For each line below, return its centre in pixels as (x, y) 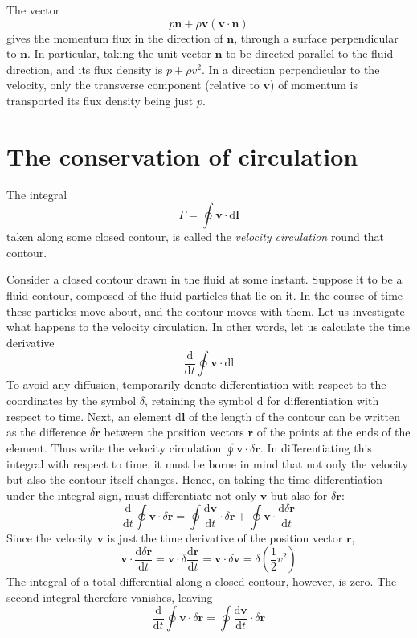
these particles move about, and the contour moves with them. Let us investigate (206, 311)
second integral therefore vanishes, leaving (110, 597)
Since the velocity (50, 537)
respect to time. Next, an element (89, 416)
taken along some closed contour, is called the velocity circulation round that (196, 237)
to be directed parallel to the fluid (310, 53)
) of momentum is (314, 85)
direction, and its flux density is (85, 69)
